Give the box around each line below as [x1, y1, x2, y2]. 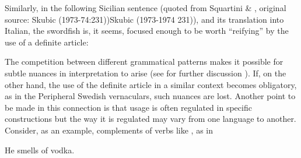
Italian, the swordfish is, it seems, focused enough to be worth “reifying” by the [5, 24, 289, 37]
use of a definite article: [5, 36, 89, 48]
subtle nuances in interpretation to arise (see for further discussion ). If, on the [5, 66, 286, 79]
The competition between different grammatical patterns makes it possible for [5, 55, 283, 68]
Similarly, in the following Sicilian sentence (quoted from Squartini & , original [5, 2, 286, 13]
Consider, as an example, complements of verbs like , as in [5, 124, 213, 136]
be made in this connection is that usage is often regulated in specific [5, 101, 252, 113]
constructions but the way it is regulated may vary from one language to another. [5, 113, 296, 125]
